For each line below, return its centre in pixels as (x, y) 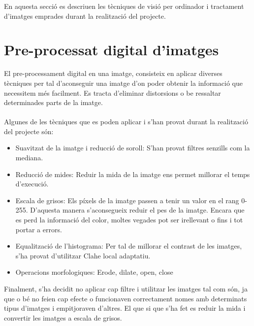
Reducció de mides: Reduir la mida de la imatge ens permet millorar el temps (133, 174)
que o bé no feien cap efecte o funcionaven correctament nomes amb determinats (126, 298)
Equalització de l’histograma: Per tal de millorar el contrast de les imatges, (129, 246)
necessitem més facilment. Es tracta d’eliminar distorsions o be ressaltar (112, 92)
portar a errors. (39, 229)
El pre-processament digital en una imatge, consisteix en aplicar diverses (113, 73)
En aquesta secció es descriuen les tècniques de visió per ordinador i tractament (124, 6)
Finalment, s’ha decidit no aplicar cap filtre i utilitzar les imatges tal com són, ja (126, 289)
